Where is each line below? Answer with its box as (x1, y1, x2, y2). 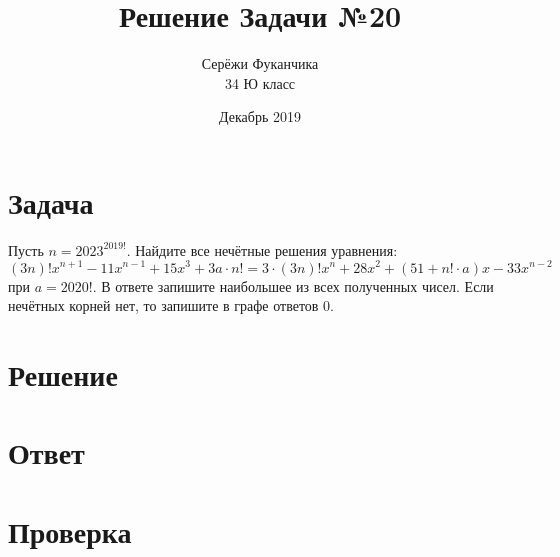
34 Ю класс (224, 72, 296, 93)
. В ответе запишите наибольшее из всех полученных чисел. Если (92, 275, 494, 296)
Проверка (8, 510, 132, 551)
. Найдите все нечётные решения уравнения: (126, 239, 398, 260)
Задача (8, 181, 94, 222)
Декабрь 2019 (219, 106, 301, 127)
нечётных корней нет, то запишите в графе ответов (8, 295, 319, 316)
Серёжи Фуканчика (201, 53, 319, 74)
